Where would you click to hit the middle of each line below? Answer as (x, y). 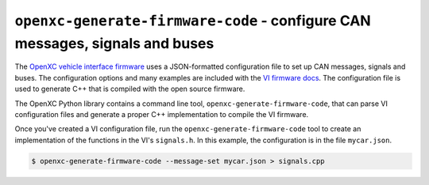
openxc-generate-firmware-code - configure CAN (193, 21)
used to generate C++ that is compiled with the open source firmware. (130, 89)
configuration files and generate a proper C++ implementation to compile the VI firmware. (162, 114)
